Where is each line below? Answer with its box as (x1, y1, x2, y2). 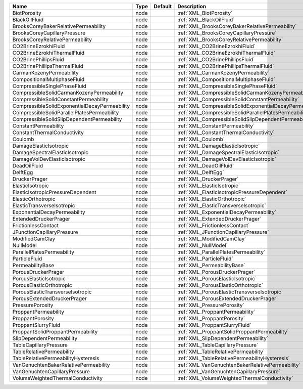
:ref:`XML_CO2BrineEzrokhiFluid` (177, 43, 256, 50)
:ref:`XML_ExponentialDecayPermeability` (177, 209, 277, 215)
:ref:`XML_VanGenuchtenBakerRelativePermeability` (177, 362, 300, 368)
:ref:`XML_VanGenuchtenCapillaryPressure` (177, 368, 280, 375)
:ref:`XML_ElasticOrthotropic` (177, 195, 247, 202)
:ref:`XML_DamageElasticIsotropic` (177, 142, 260, 149)
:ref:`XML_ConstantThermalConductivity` (177, 129, 275, 136)
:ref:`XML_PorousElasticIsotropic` (177, 275, 257, 282)
